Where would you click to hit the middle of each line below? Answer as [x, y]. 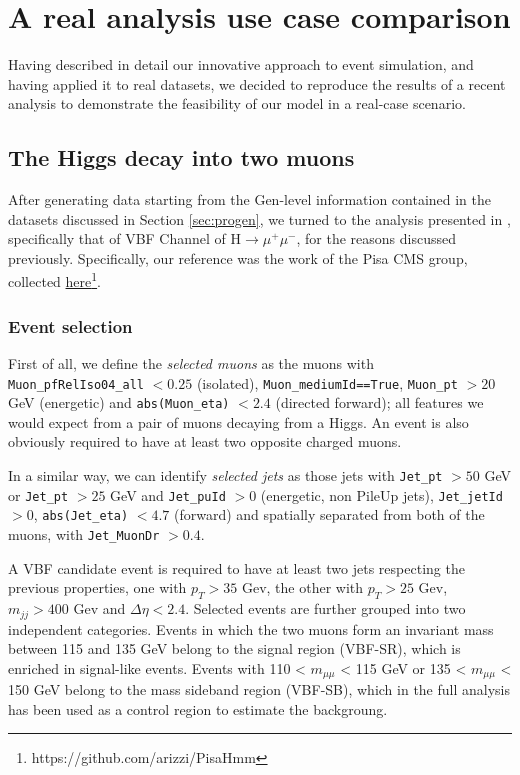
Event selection [70, 325]
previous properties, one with [97, 587]
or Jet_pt [38, 494]
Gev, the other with [302, 587]
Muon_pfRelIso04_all [76, 384]
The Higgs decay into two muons [181, 157]
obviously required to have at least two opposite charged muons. [205, 441]
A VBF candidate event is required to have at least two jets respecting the [236, 567]
